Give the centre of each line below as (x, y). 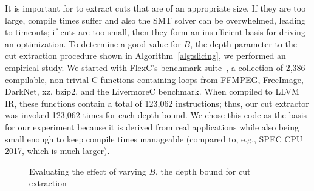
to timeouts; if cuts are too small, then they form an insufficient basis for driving (155, 32)
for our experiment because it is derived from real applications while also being (152, 126)
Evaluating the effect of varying (88, 171)
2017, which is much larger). (57, 151)
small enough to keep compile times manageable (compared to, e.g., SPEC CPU (154, 139)
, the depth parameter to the (244, 43)
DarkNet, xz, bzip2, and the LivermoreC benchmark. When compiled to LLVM (152, 91)
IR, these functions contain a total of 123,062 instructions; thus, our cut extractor (157, 103)
